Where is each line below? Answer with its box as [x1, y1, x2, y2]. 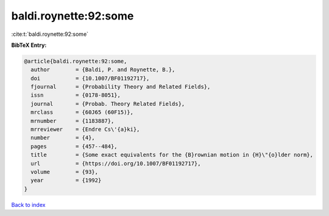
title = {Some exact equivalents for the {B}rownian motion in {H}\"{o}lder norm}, [30, 152, 314, 158]
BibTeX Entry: [11, 41, 47, 49]
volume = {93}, [30, 169, 99, 175]
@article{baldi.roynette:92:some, [24, 58, 127, 64]
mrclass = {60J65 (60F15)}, [30, 109, 134, 116]
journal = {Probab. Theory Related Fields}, [30, 100, 185, 107]
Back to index [11, 201, 46, 208]
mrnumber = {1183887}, [30, 117, 115, 124]
